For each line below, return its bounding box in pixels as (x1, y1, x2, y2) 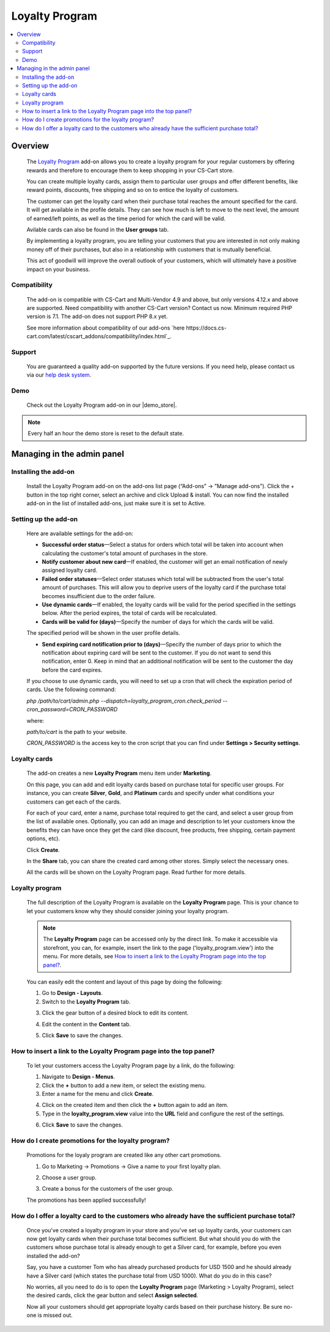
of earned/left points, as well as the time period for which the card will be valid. (26, 215, 226, 222)
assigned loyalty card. (42, 566, 98, 574)
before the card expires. (42, 666, 103, 673)
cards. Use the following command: (26, 686, 116, 694)
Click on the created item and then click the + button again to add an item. (42, 1101, 229, 1109)
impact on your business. (26, 265, 90, 273)
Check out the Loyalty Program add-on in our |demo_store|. (26, 401, 177, 409)
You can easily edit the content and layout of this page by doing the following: (26, 978, 222, 985)
